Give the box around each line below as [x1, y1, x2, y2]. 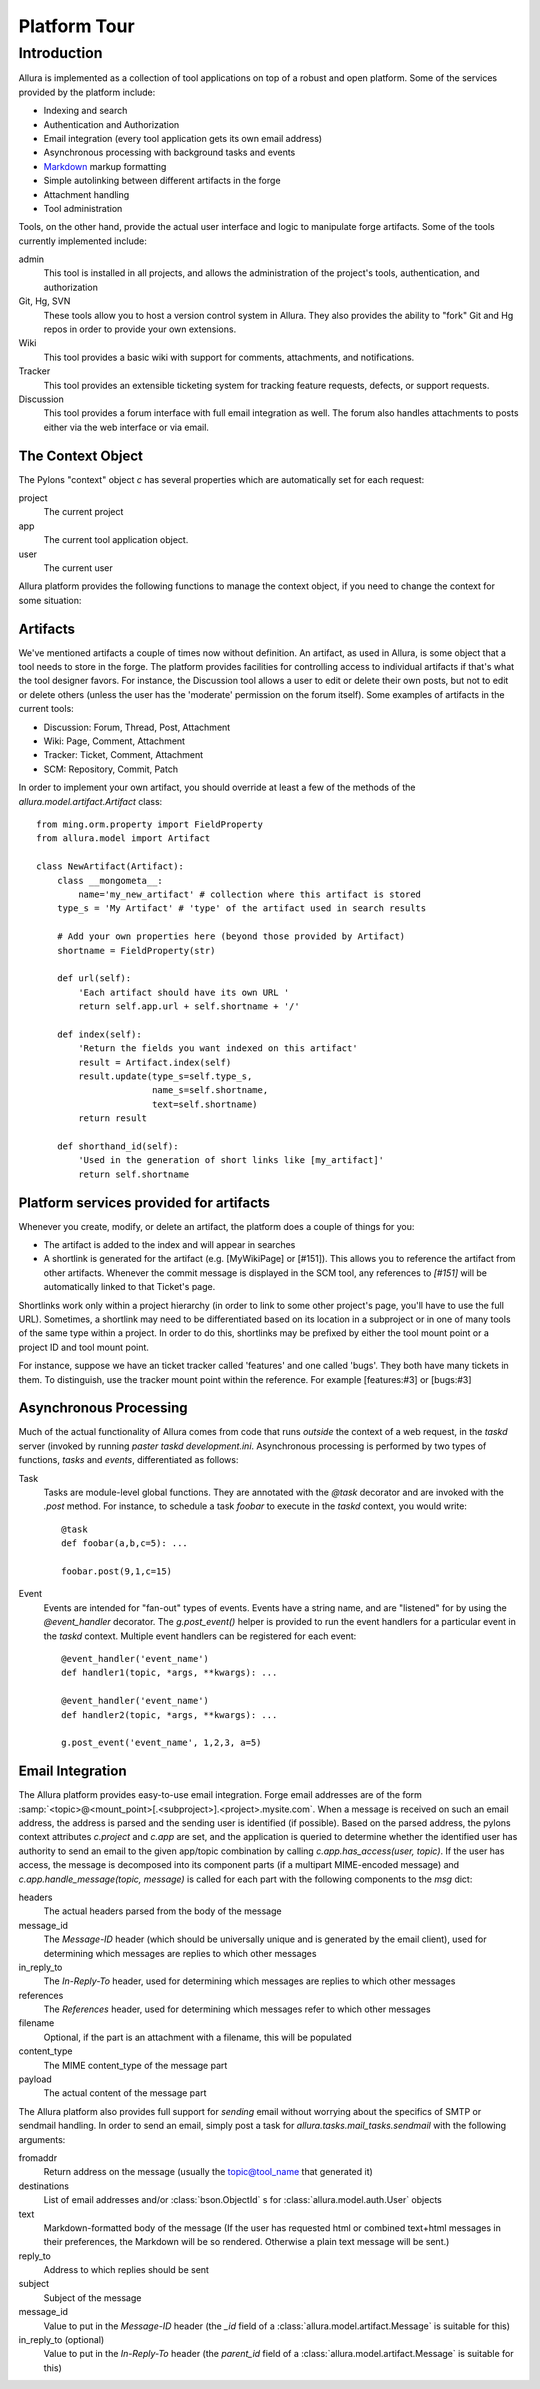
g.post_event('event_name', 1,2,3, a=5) [61, 1737, 262, 1749]
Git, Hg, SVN [18, 295, 71, 307]
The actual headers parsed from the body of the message [43, 1905, 282, 1917]
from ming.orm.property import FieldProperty [36, 819, 264, 830]
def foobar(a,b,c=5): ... [61, 1538, 189, 1549]
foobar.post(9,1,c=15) [61, 1566, 173, 1577]
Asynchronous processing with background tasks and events [43, 146, 296, 159]
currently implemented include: [18, 235, 147, 247]
